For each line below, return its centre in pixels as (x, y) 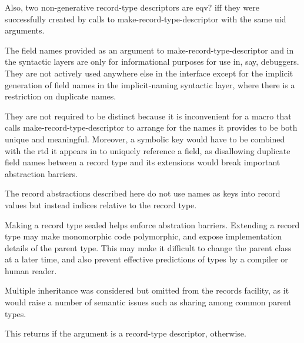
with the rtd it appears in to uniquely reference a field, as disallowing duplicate (148, 150)
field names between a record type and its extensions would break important (143, 162)
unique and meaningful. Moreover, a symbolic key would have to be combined (145, 139)
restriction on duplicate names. (61, 96)
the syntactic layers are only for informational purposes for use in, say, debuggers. (152, 61)
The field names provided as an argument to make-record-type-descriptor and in (149, 50)
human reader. (31, 270)
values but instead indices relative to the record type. (101, 204)
